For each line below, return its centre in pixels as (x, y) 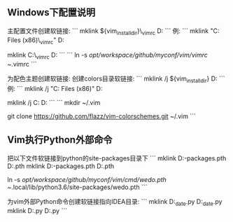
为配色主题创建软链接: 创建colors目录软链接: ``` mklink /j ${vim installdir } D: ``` (116, 79)
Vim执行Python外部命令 (60, 140)
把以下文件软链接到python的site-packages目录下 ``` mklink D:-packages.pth (117, 158)
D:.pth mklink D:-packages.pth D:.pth (61, 166)
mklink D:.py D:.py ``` (37, 210)
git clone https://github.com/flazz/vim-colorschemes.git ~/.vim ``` (101, 116)
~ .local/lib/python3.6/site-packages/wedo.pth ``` (77, 187)
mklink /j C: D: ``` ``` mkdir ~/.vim (54, 103)
